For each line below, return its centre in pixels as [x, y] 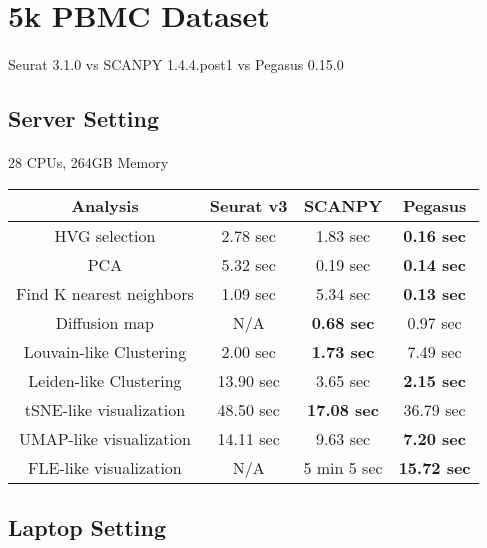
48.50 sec [248, 409]
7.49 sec [434, 351]
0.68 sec [343, 322]
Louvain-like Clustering [105, 351]
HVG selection [105, 235]
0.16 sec [434, 235]
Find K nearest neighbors [105, 293]
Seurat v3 [248, 205]
